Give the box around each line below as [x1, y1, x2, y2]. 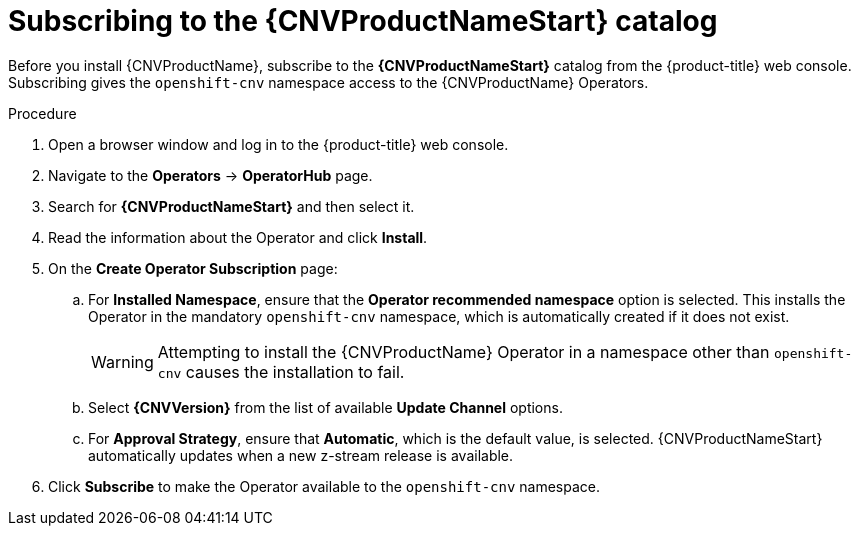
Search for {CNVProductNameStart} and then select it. [48, 197, 415, 215]
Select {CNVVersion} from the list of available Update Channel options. [88, 398, 563, 416]
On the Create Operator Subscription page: [48, 259, 338, 277]
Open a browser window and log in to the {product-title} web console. [48, 135, 509, 153]
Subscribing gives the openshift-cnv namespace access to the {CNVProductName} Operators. [8, 73, 649, 91]
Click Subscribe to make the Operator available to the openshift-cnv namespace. [48, 477, 601, 495]
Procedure [8, 104, 77, 122]
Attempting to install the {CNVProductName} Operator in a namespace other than [157, 341, 770, 362]
